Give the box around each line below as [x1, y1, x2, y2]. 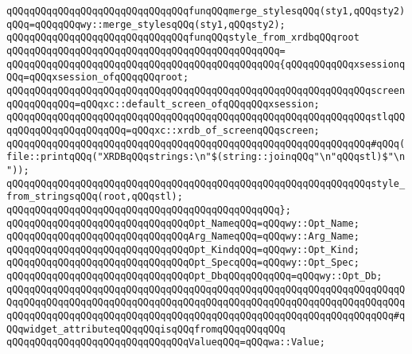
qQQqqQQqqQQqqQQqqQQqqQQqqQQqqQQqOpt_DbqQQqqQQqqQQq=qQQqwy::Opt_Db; [6, 270, 383, 282]
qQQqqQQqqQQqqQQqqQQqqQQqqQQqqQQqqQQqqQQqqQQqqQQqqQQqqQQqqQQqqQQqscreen [6, 84, 406, 96]
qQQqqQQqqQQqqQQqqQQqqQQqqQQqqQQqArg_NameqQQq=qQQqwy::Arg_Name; [6, 231, 360, 243]
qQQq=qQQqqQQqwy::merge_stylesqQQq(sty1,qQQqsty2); [6, 18, 286, 30]
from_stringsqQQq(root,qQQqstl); [6, 191, 183, 203]
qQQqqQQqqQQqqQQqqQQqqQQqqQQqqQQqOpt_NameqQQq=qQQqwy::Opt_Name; [6, 217, 360, 229]
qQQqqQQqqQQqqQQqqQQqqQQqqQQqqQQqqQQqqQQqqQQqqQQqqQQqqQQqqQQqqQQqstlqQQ [6, 111, 406, 123]
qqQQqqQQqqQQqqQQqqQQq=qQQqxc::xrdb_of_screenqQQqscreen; [6, 124, 320, 136]
